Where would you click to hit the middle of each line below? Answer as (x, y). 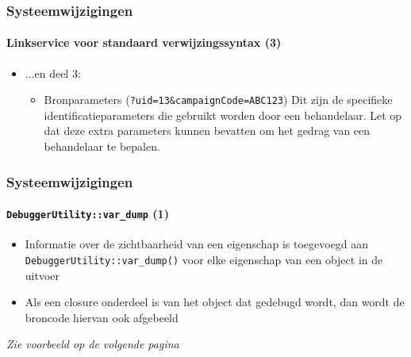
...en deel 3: (53, 73)
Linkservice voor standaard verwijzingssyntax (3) (144, 42)
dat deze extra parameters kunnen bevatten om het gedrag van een (207, 131)
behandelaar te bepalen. (102, 146)
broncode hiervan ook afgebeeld (102, 317)
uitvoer (42, 275)
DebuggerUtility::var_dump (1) (88, 214)
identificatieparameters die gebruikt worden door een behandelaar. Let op (223, 115)
